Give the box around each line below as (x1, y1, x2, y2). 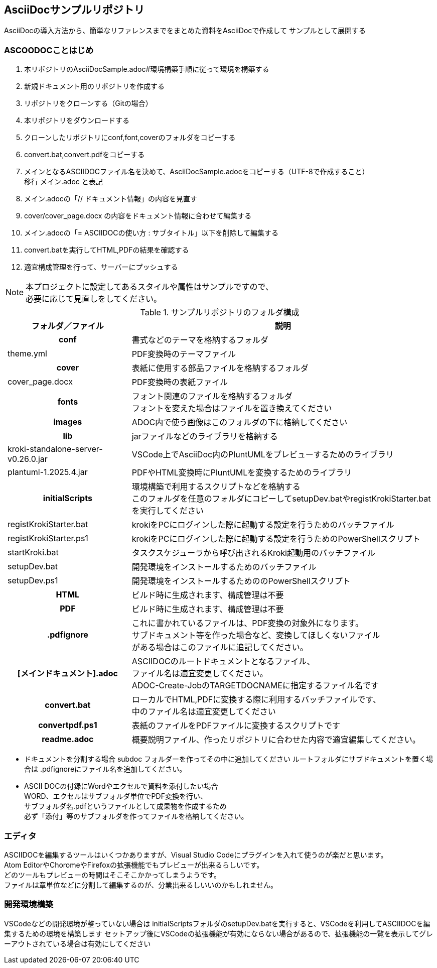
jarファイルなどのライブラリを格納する (131, 431, 278, 442)
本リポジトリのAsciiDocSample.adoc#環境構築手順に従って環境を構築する (24, 65, 269, 74)
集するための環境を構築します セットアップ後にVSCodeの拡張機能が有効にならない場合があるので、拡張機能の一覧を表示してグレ (4, 929, 433, 938)
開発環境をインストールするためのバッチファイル (131, 562, 317, 572)
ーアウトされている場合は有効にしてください (4, 939, 151, 948)
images (53, 417, 82, 427)
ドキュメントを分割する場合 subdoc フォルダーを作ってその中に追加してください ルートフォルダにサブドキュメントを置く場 (24, 755, 433, 764)
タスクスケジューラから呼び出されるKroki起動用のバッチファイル (131, 548, 375, 558)
